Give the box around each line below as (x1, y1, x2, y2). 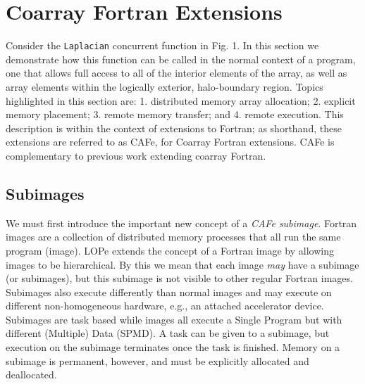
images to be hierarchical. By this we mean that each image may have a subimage (6, 257, 359, 271)
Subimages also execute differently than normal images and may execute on (6, 284, 332, 299)
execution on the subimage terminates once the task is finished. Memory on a (6, 340, 340, 354)
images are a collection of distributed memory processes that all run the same (6, 229, 341, 244)
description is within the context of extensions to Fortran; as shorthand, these (6, 120, 342, 135)
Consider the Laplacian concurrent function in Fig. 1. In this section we (6, 38, 319, 53)
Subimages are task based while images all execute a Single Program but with (6, 312, 342, 326)
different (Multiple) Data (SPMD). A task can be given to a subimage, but (6, 326, 330, 340)
